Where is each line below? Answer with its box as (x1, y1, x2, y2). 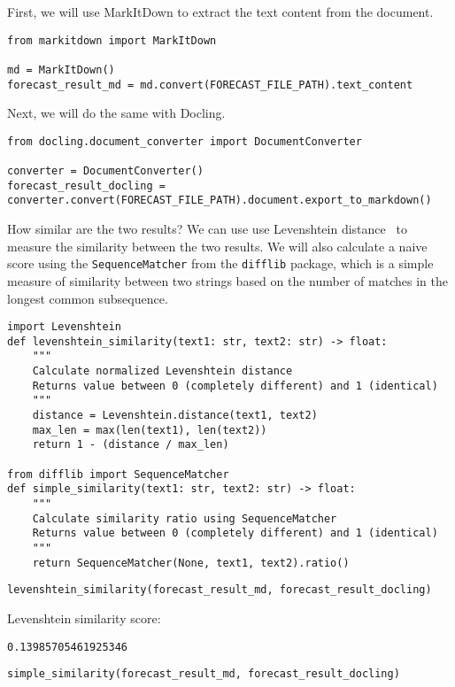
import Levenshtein (7, 320, 121, 334)
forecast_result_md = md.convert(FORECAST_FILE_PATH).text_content (7, 78, 413, 91)
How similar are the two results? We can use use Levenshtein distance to (7, 220, 407, 238)
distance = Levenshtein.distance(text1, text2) (32, 409, 318, 422)
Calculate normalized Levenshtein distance (32, 365, 293, 378)
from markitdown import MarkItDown (7, 34, 217, 47)
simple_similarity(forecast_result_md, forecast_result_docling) (7, 668, 400, 681)
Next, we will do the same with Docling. (7, 104, 226, 122)
